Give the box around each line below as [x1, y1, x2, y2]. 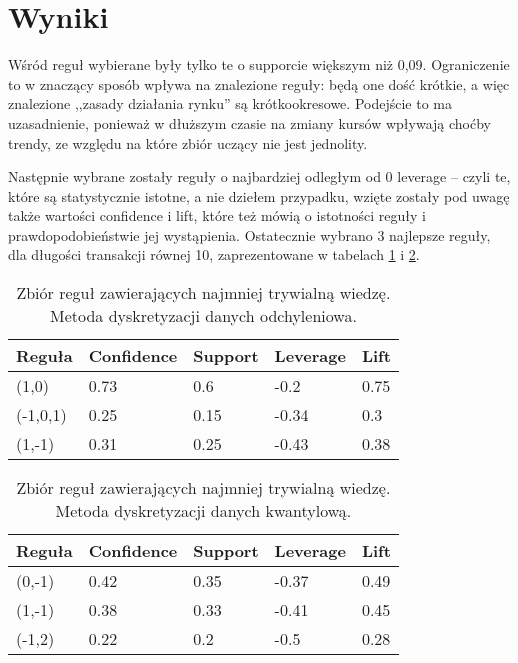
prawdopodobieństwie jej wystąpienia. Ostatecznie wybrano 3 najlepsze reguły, [8, 224, 491, 245]
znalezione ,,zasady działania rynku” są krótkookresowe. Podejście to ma [8, 93, 452, 114]
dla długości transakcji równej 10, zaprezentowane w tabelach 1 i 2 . [8, 244, 420, 265]
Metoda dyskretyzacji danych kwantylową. [55, 499, 352, 523]
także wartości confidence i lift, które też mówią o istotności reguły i [8, 205, 426, 226]
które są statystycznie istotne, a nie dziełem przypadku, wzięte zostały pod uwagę [8, 185, 510, 206]
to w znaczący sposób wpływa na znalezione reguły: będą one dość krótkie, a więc [8, 73, 510, 94]
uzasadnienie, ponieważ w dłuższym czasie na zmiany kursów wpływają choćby [8, 112, 491, 133]
